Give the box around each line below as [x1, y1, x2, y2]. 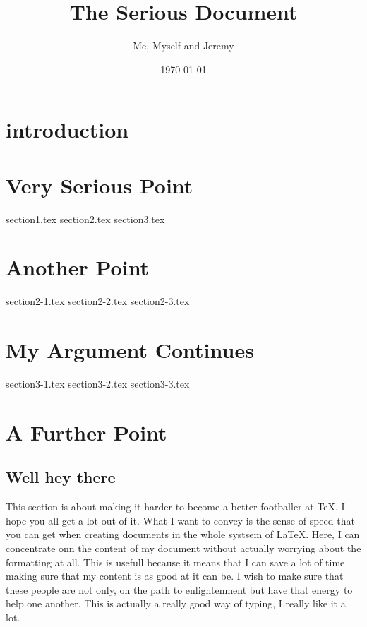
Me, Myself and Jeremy [133, 38, 234, 53]
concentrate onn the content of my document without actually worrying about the [6, 541, 361, 556]
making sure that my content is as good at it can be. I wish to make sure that [6, 568, 344, 583]
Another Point [6, 253, 150, 282]
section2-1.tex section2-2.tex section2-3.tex [6, 294, 190, 309]
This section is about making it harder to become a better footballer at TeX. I [6, 499, 345, 514]
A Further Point [6, 417, 167, 446]
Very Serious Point [6, 170, 193, 199]
